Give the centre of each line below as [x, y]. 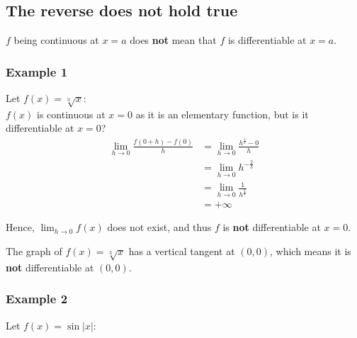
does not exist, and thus [159, 227]
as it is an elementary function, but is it [222, 114]
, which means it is [311, 251]
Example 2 [37, 299]
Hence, [20, 227]
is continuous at [71, 114]
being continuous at [56, 40]
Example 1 [37, 71]
